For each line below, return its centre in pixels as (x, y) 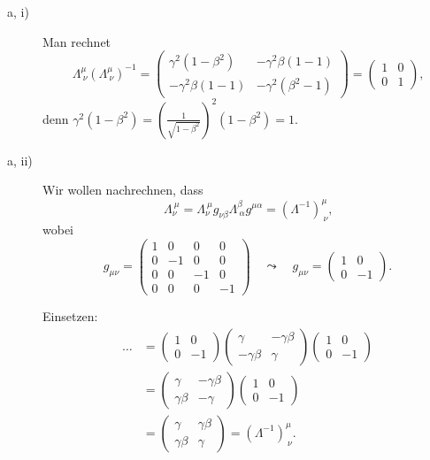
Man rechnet (77, 41)
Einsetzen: (70, 316)
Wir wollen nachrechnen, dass (123, 190)
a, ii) (20, 160)
